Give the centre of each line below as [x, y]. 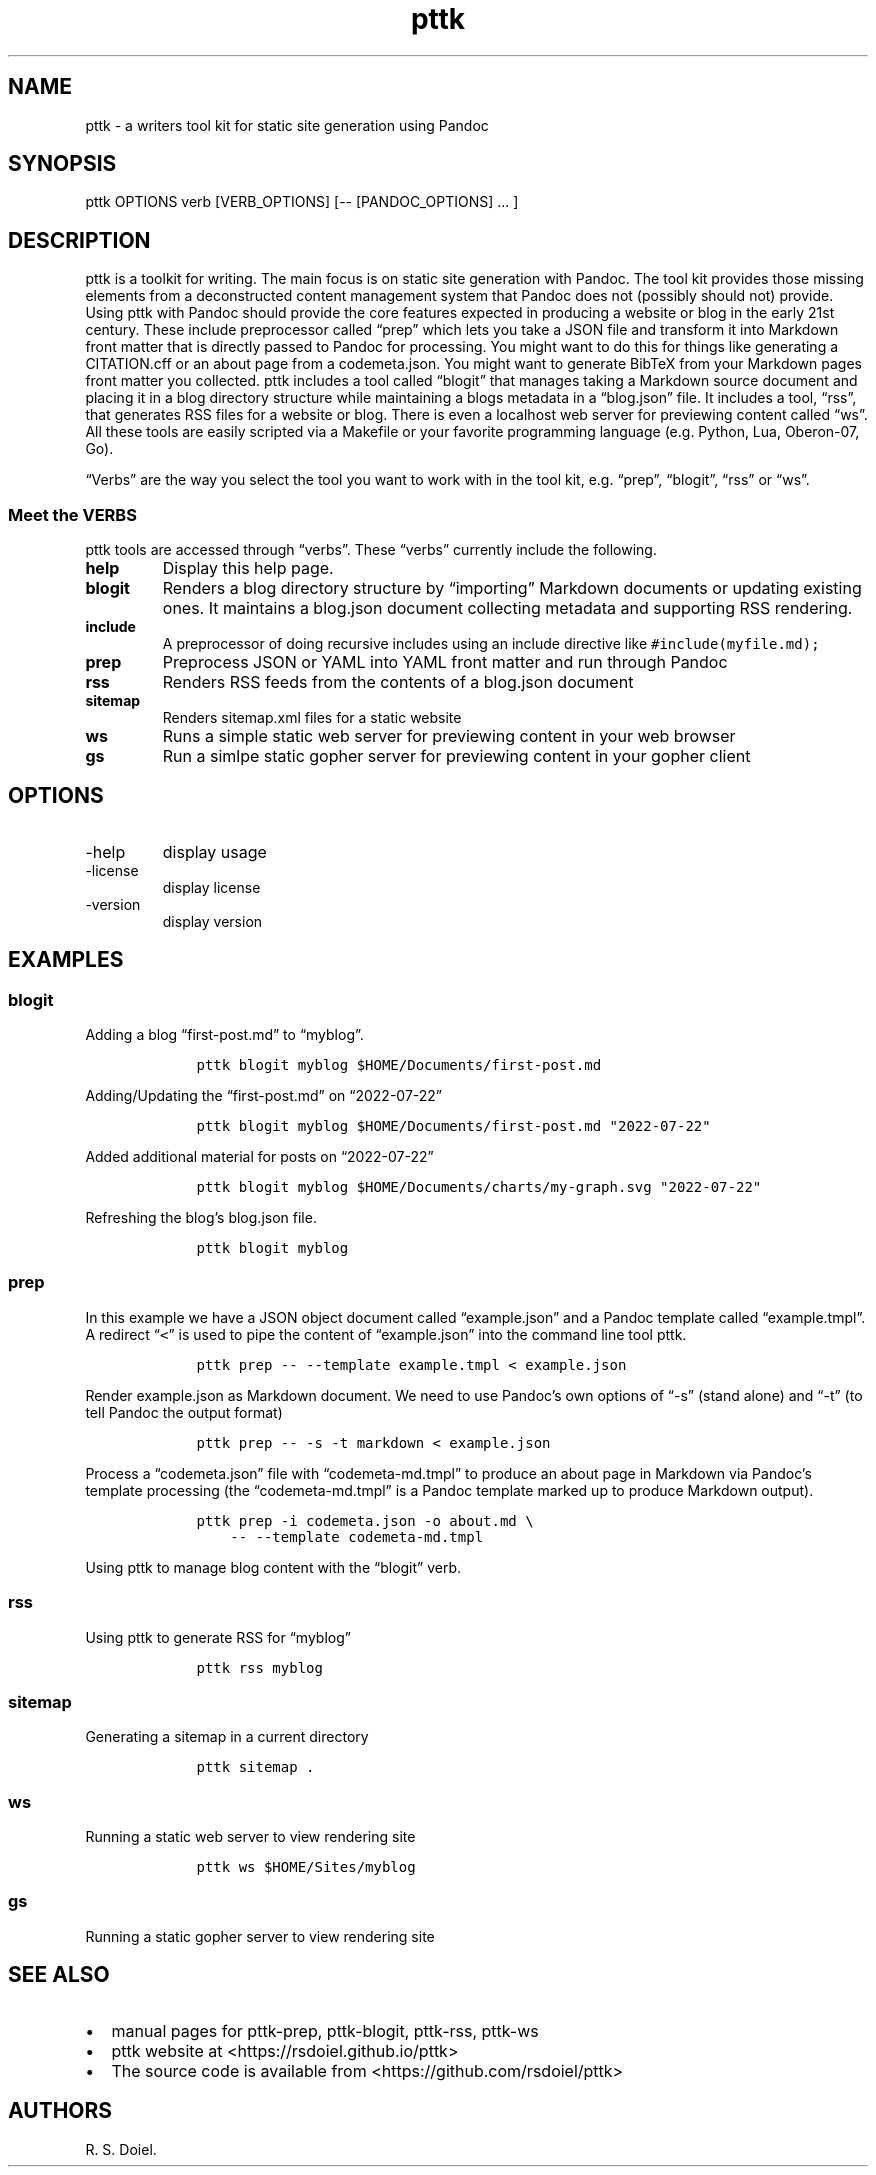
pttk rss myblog [259, 1667]
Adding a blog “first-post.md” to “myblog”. [224, 1035]
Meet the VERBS [72, 514]
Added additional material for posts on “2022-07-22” [259, 1157]
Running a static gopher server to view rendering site [260, 1936]
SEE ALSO [59, 1975]
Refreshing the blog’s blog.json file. [201, 1218]
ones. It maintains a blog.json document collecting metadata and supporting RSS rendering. [507, 608]
